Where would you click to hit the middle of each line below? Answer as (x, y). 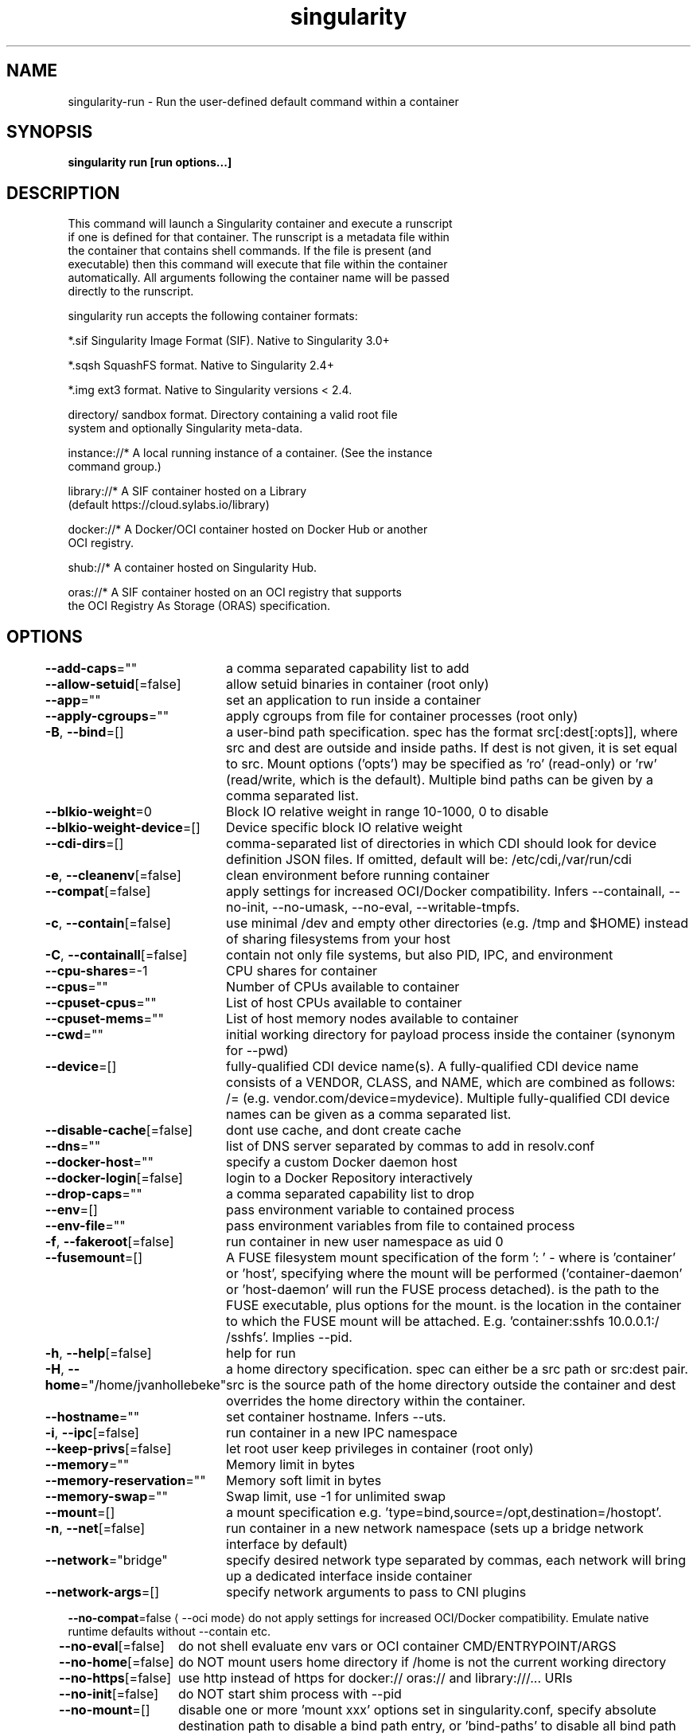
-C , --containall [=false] (116, 955)
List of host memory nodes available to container (372, 1019)
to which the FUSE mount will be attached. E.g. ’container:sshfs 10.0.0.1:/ (443, 1322)
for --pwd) (257, 1051)
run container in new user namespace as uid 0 (365, 1242)
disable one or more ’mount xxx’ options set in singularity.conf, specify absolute (417, 1710)
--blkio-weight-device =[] (123, 828)
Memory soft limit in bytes (304, 1481)
